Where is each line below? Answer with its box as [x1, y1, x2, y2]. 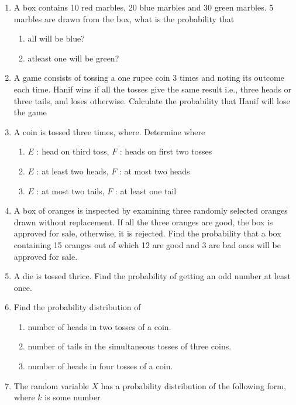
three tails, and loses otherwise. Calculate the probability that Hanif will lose [13, 94, 290, 107]
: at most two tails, [36, 184, 105, 197]
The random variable [13, 379, 89, 392]
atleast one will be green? [27, 52, 119, 64]
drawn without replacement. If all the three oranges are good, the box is [13, 215, 273, 228]
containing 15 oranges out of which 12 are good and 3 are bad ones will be [13, 238, 281, 250]
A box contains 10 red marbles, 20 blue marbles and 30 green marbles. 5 [13, 1, 274, 13]
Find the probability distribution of [13, 301, 141, 313]
